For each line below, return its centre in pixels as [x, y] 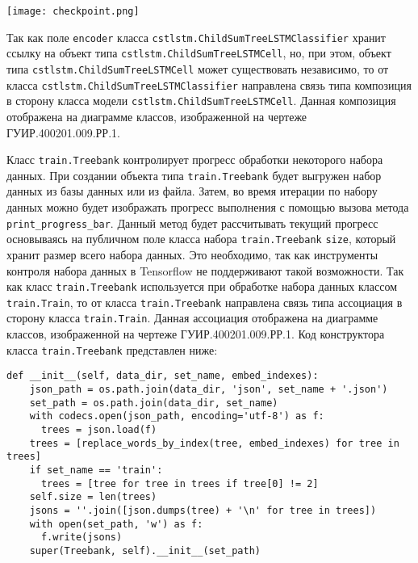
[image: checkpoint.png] [73, 11]
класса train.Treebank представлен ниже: [112, 349]
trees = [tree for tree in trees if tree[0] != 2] [180, 483]
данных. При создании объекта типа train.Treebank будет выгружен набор [194, 175]
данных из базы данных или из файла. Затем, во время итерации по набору [192, 191]
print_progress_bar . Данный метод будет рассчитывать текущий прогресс [192, 223]
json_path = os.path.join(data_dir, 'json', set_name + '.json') [209, 389]
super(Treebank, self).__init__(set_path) [145, 550]
